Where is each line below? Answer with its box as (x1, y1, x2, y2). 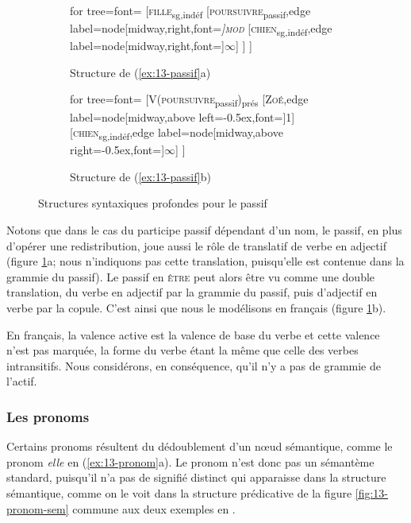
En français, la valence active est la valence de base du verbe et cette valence (6, 326, 380, 343)
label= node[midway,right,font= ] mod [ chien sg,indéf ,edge (70, 20, 332, 38)
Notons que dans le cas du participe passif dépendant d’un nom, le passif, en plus (6, 222, 402, 238)
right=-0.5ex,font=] (70, 141, 165, 158)
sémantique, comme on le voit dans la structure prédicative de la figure (6, 485, 352, 501)
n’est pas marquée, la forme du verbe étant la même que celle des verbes (6, 342, 359, 358)
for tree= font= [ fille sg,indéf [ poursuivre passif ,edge (70, 2, 311, 21)
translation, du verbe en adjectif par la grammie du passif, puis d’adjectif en (6, 284, 378, 300)
